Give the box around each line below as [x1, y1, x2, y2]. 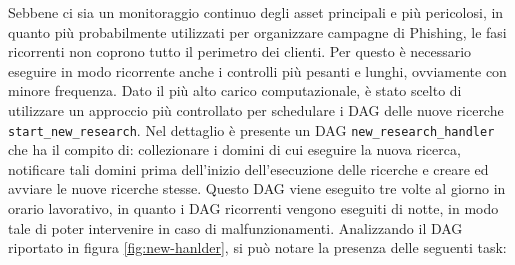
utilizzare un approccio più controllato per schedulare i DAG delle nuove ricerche [8, 99, 504, 120]
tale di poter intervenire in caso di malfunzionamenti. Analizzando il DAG [8, 217, 463, 238]
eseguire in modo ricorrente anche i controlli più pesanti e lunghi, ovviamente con [8, 60, 507, 81]
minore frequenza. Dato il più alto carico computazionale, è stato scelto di [8, 80, 462, 101]
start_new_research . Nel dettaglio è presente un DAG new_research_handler [8, 119, 495, 140]
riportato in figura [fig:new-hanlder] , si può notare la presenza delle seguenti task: [8, 237, 507, 258]
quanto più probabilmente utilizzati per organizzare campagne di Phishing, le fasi [8, 21, 507, 42]
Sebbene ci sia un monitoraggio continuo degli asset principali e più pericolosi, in [8, 2, 504, 22]
